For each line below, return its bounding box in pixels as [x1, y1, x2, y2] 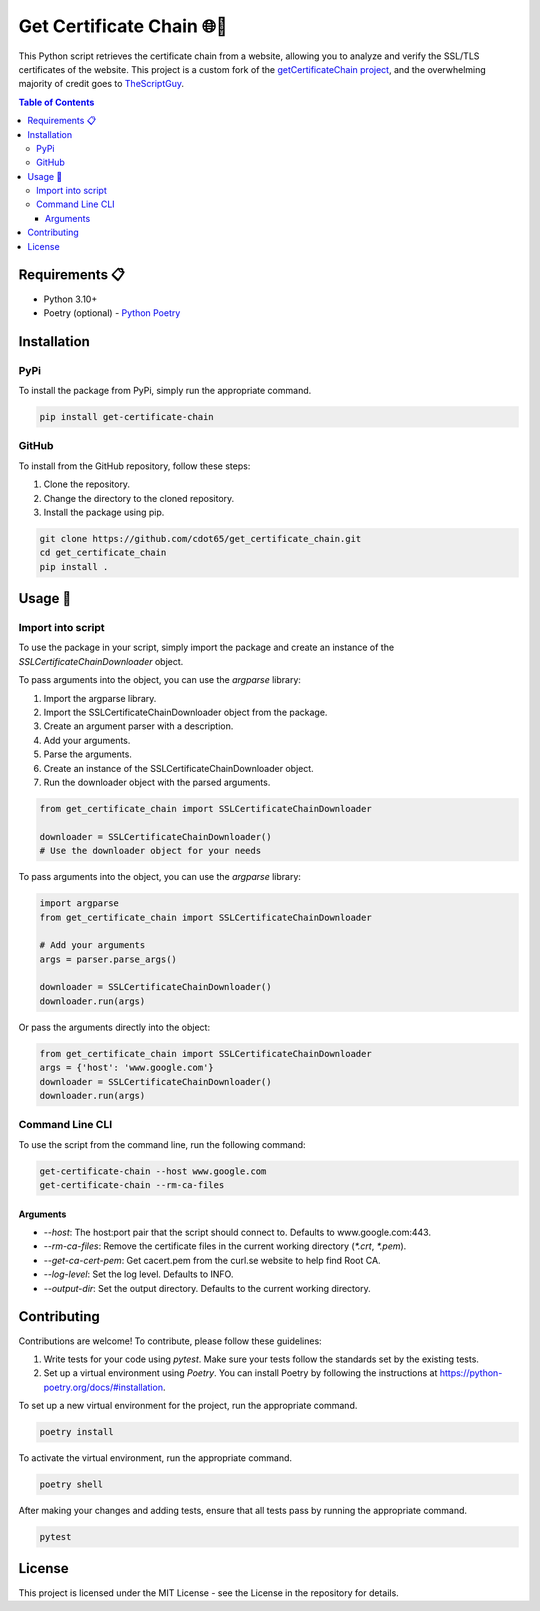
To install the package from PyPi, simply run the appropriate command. [18, 385, 312, 397]
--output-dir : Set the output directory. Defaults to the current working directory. [43, 1282, 371, 1294]
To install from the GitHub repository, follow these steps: [18, 460, 251, 472]
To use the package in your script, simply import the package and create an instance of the [18, 641, 395, 654]
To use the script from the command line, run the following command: [18, 1138, 306, 1150]
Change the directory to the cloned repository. [43, 492, 235, 504]
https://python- [439, 1367, 503, 1379]
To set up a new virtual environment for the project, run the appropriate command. [18, 1400, 358, 1412]
